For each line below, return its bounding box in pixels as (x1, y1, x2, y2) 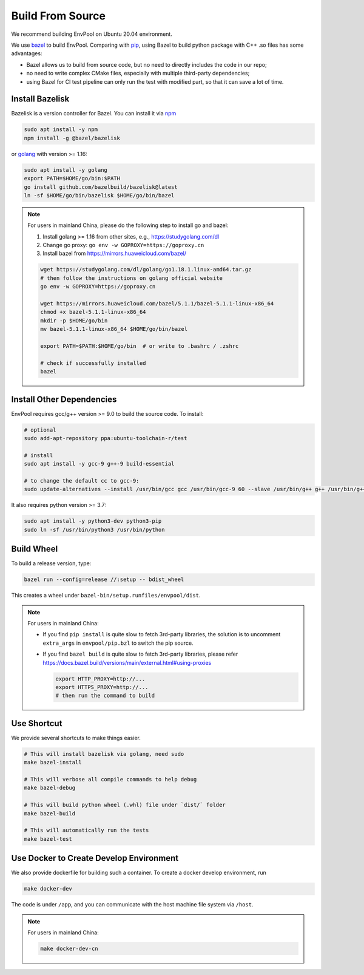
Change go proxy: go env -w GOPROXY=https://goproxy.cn (42, 242, 204, 249)
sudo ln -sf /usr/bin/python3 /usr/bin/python (24, 526, 165, 533)
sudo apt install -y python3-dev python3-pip (24, 518, 162, 525)
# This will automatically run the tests (24, 827, 149, 834)
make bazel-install (24, 759, 82, 766)
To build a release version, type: (11, 560, 92, 567)
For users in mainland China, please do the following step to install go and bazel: (27, 222, 229, 229)
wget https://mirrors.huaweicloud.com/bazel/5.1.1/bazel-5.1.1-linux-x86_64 (40, 301, 274, 307)
